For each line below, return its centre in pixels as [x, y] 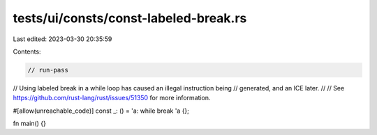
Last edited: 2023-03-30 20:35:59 [62, 39]
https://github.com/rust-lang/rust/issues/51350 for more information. [112, 98]
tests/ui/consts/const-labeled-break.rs [130, 18]
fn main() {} [30, 124]
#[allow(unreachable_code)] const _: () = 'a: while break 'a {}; [101, 111]
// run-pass [48, 70]
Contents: [27, 51]
